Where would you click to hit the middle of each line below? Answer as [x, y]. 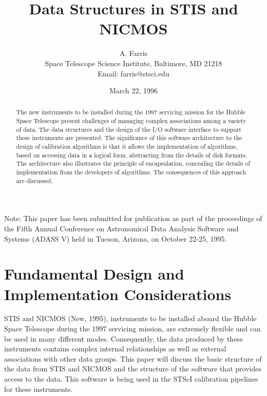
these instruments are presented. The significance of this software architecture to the [129, 138]
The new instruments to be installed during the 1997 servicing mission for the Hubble [131, 112]
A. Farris [133, 53]
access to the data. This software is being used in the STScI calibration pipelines [131, 379]
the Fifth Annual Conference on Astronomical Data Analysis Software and [121, 228]
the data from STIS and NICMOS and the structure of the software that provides [133, 369]
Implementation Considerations [118, 294]
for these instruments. [39, 389]
